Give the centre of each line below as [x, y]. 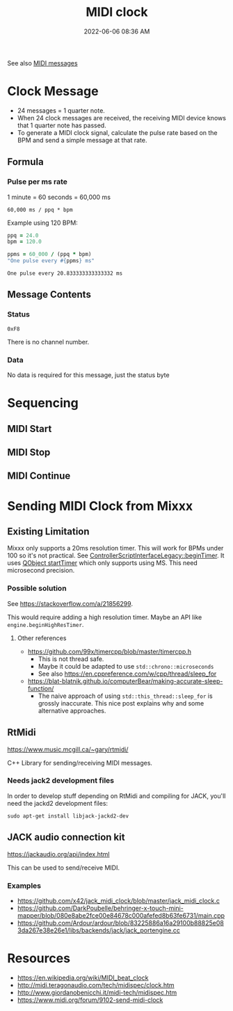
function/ [41, 688]
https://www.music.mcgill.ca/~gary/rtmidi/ [68, 749]
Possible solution [37, 589]
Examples [24, 886]
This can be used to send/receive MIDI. [64, 868]
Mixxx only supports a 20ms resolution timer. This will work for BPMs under [115, 548]
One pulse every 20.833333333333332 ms [65, 273]
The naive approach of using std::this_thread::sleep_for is [126, 696]
